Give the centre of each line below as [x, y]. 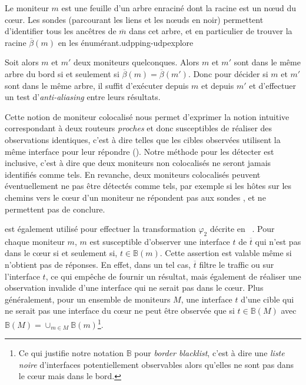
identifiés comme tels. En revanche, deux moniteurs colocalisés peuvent [133, 174]
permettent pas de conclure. [55, 209]
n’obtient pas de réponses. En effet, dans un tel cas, [98, 265]
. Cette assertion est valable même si [226, 253]
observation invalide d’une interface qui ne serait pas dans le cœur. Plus [134, 288]
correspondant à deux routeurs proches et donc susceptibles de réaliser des [139, 128]
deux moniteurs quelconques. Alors [136, 62]
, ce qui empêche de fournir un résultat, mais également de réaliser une [173, 276]
